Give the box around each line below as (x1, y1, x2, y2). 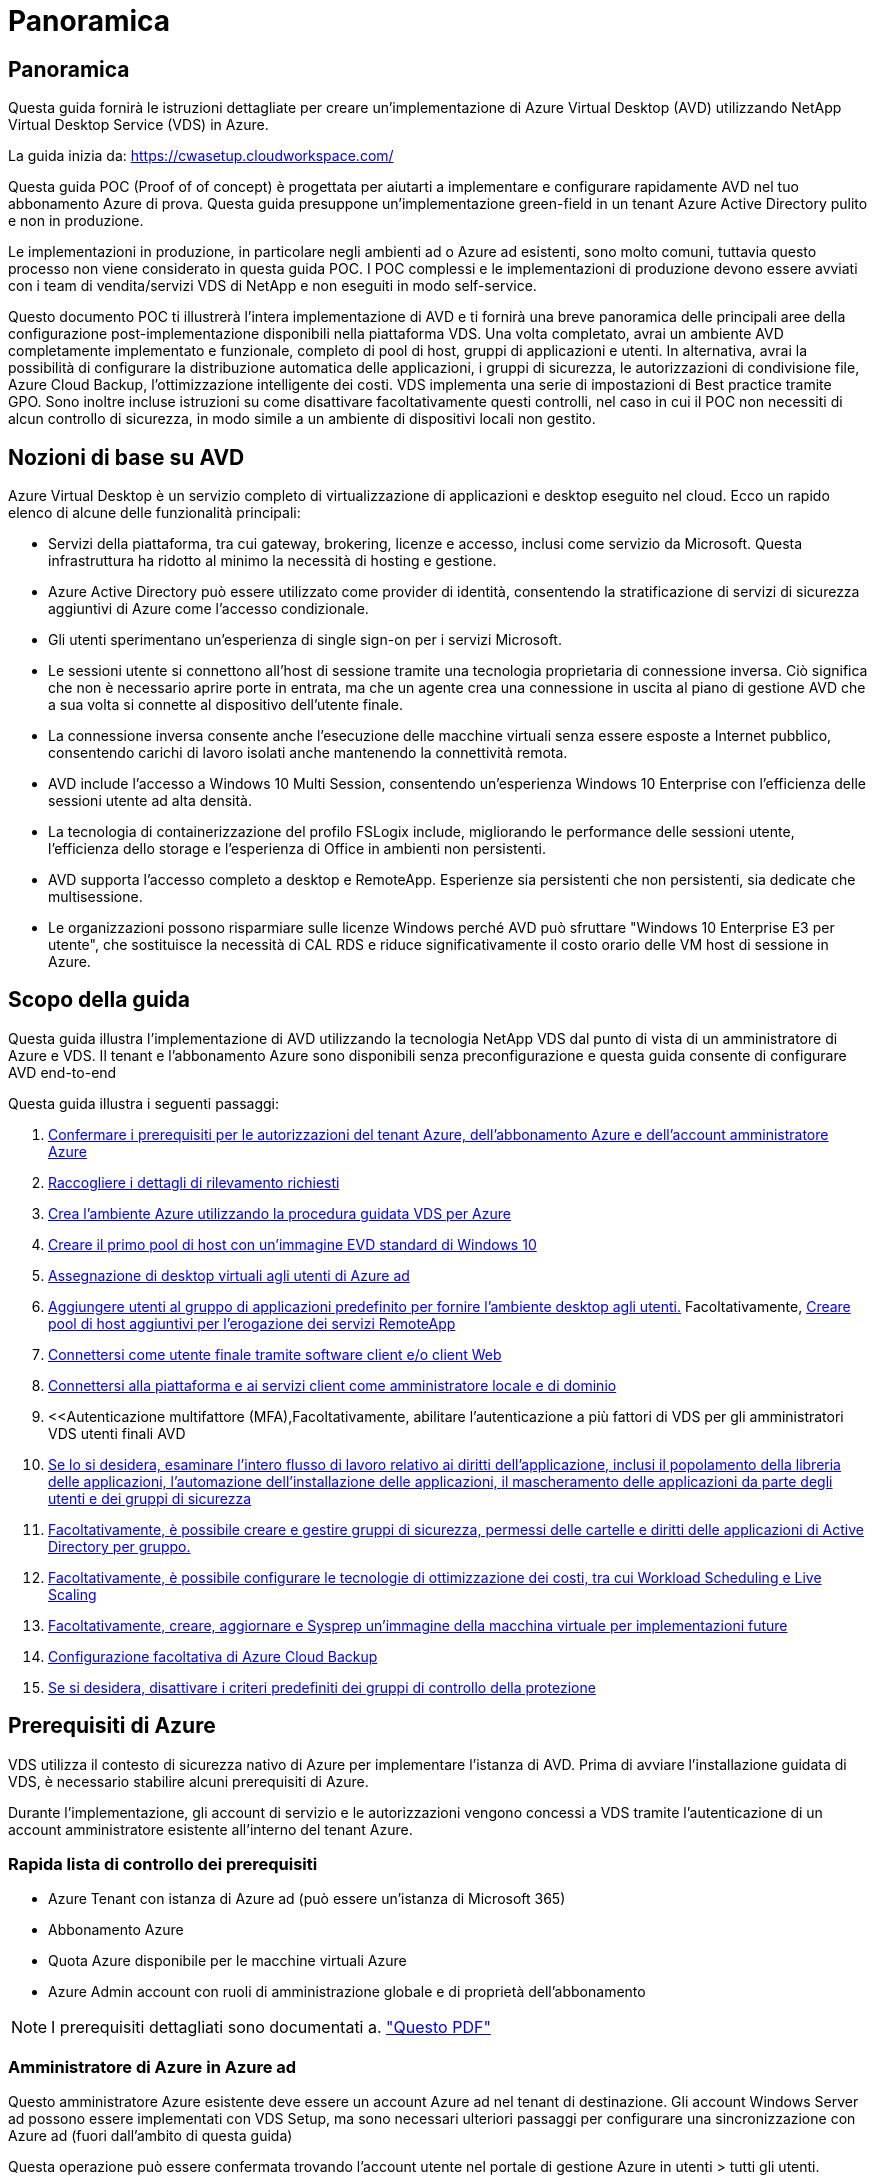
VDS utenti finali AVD (48, 1424, 186, 1442)
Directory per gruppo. (48, 1537, 191, 1555)
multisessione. (48, 888, 143, 906)
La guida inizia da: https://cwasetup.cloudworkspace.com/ (8, 147, 394, 165)
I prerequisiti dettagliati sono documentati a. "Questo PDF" (51, 2017, 491, 2038)
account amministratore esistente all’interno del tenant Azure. (8, 1820, 413, 1838)
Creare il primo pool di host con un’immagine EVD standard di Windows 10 (48, 1235, 537, 1253)
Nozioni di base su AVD (8, 444, 245, 470)
